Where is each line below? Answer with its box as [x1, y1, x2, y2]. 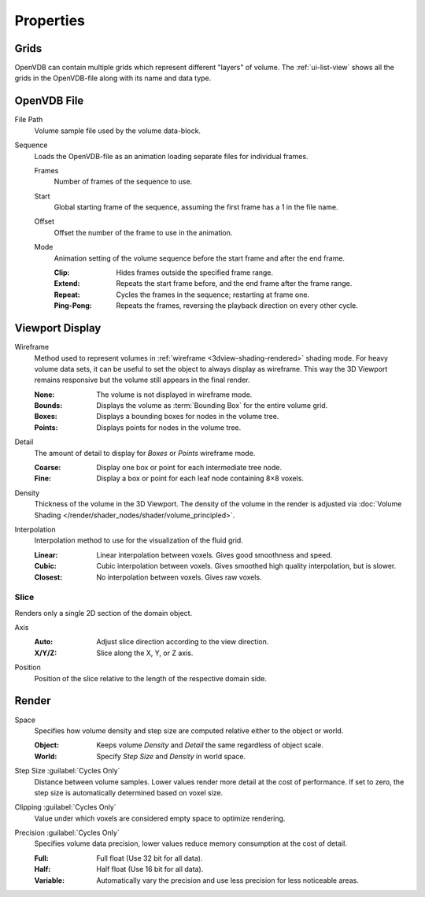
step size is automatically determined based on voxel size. [34, 788, 224, 797]
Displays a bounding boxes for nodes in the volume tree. [96, 412, 279, 421]
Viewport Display [14, 321, 102, 335]
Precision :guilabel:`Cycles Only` [14, 828, 120, 838]
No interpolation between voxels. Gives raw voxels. [96, 572, 263, 582]
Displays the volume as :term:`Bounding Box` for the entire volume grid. [96, 401, 328, 410]
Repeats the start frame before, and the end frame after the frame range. [116, 279, 353, 288]
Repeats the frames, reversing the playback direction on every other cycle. [116, 301, 358, 310]
